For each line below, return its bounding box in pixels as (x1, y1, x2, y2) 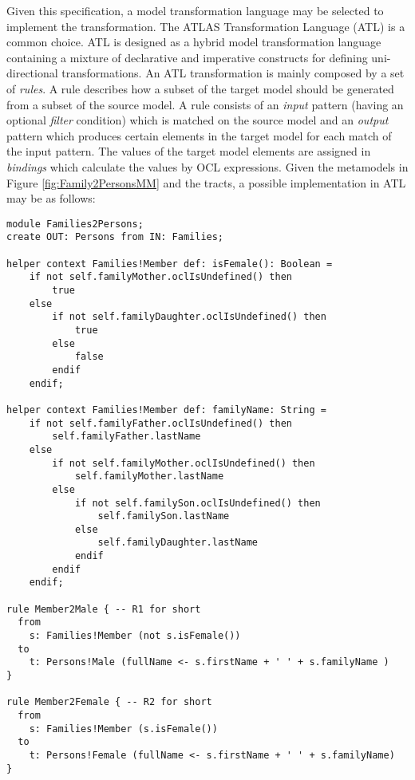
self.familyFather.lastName (52, 431, 201, 443)
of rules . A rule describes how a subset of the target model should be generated (6, 80, 394, 97)
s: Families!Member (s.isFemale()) (29, 723, 218, 735)
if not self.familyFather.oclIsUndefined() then (29, 417, 292, 429)
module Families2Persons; (6, 218, 144, 230)
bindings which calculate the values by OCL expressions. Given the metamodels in (6, 158, 409, 175)
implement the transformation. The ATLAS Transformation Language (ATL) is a (6, 18, 405, 34)
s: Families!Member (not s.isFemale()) (29, 630, 241, 642)
